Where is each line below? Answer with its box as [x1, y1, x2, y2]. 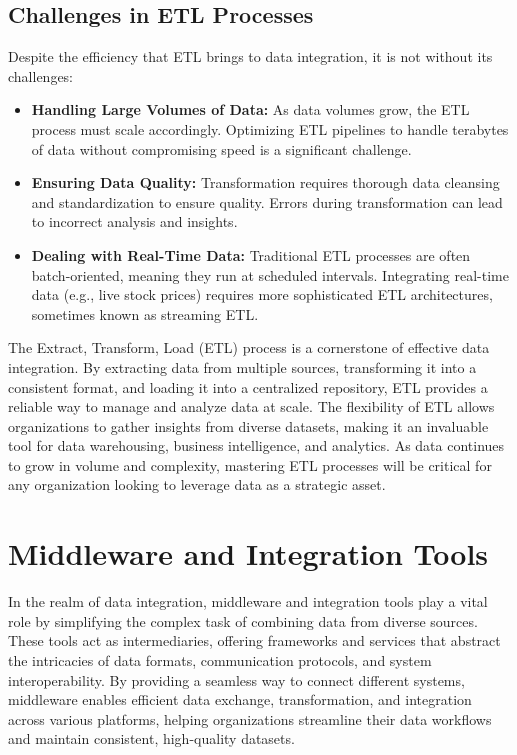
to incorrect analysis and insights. [31, 211, 238, 232]
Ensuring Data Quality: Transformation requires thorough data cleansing [31, 172, 500, 193]
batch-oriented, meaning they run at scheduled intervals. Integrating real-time [31, 264, 509, 285]
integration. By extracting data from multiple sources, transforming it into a [8, 356, 477, 377]
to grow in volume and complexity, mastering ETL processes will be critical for [8, 454, 492, 475]
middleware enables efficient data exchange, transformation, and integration [8, 689, 472, 710]
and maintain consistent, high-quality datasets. [8, 728, 295, 749]
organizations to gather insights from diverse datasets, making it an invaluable [8, 415, 489, 436]
